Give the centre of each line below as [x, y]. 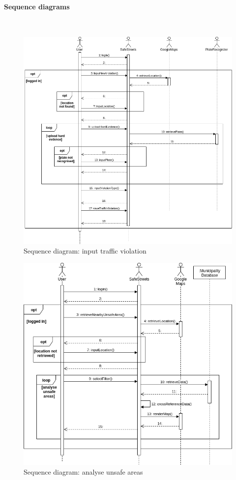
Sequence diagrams [37, 6]
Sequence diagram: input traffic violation [85, 251]
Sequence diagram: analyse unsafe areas [83, 471]
